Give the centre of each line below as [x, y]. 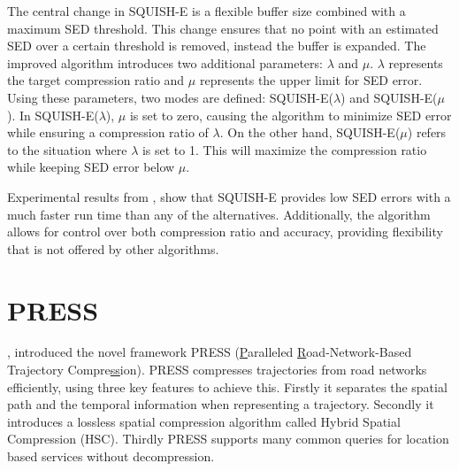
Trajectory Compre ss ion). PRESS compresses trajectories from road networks [217, 370]
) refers [427, 132]
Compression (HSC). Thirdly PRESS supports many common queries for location [228, 439]
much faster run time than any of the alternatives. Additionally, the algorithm [219, 214]
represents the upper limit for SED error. [311, 80]
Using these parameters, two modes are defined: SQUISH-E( [170, 97]
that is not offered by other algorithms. [113, 248]
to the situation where [67, 149]
